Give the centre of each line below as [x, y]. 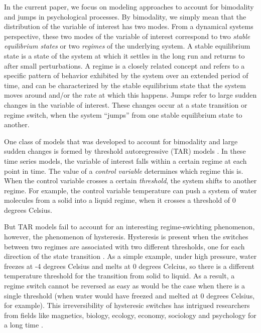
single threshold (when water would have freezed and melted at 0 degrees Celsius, [129, 295]
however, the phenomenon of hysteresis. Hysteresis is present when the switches [126, 237]
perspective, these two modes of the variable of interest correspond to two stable [127, 36]
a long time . [24, 325]
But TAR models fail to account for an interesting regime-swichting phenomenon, [129, 227]
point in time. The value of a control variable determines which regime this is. [124, 171]
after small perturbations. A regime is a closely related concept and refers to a [124, 65]
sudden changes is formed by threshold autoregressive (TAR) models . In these [125, 151]
